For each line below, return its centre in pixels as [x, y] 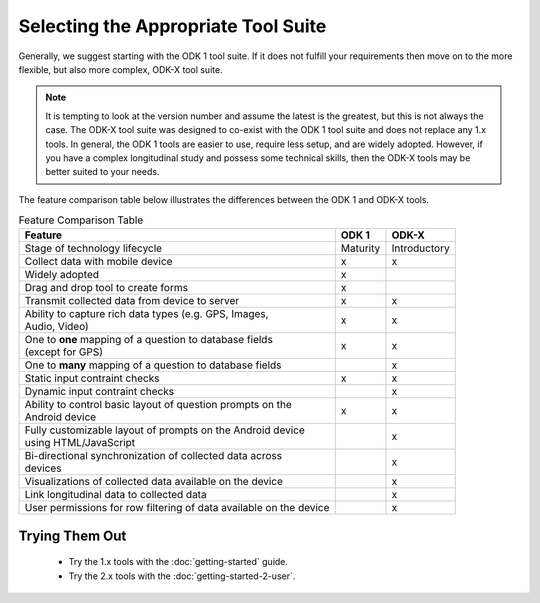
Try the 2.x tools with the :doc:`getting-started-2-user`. [182, 576]
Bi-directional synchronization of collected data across [153, 456]
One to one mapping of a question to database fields [149, 340]
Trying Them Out [72, 535]
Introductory [420, 248]
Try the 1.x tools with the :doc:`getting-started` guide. [178, 562]
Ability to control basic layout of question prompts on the [158, 405]
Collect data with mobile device [98, 262]
